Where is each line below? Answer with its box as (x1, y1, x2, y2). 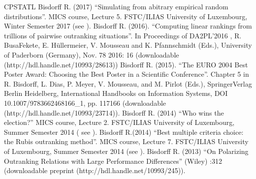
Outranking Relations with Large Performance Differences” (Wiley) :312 (4, 155, 222, 166)
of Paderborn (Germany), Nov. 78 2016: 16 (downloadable (4, 49, 179, 60)
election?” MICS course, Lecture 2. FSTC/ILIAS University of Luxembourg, (4, 117, 235, 127)
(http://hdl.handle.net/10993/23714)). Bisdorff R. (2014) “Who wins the (4, 107, 224, 118)
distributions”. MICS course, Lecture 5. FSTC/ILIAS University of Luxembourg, (4, 11, 248, 21)
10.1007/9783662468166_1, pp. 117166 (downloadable (4, 97, 166, 108)
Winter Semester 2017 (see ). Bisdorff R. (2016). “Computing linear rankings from (4, 21, 252, 31)
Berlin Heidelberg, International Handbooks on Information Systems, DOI (4, 88, 228, 98)
